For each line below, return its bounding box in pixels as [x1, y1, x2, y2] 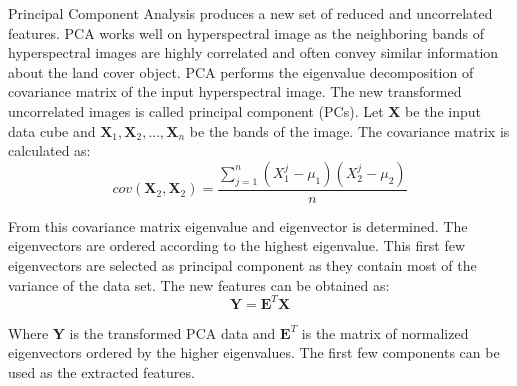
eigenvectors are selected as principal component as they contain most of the [8, 254, 477, 275]
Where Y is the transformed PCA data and [8, 322, 276, 343]
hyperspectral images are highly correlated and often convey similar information [8, 42, 499, 63]
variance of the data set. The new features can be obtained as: [8, 274, 390, 295]
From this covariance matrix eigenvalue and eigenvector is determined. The [8, 215, 468, 236]
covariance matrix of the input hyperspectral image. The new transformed [8, 81, 462, 102]
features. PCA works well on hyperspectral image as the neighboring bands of [8, 22, 484, 43]
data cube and [8, 120, 96, 141]
